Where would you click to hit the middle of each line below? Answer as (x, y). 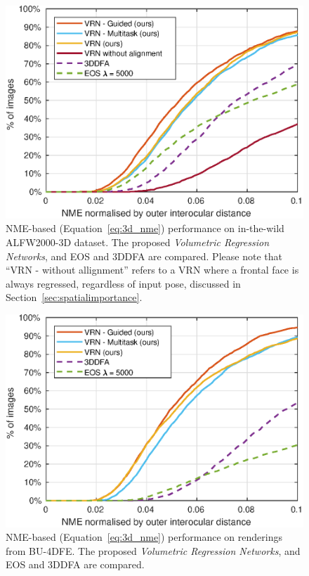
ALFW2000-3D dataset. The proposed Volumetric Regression (138, 242)
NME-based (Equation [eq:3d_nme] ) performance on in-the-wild (145, 228)
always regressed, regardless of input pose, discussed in (123, 283)
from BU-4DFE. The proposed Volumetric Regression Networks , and (153, 550)
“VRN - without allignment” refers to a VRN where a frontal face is (152, 270)
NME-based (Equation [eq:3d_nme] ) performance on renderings (144, 537)
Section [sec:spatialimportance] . (74, 297)
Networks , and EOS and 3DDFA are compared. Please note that (144, 256)
